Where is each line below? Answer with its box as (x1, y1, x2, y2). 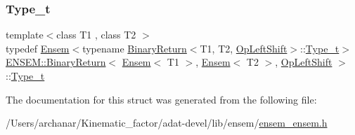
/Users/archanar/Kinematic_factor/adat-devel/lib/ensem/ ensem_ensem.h (6, 115, 328, 130)
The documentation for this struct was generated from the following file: (6, 92, 317, 106)
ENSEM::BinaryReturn (6, 55, 106, 69)
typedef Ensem (6, 41, 70, 55)
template (6, 27, 44, 42)
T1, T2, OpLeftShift (200, 41, 288, 55)
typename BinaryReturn (82, 41, 187, 55)
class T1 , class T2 (56, 27, 136, 42)
